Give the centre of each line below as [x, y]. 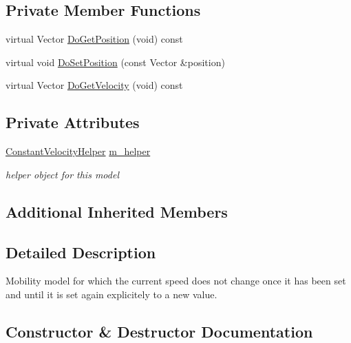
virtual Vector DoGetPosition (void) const [94, 39]
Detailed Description [81, 252]
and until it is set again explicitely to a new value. [111, 294]
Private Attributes [73, 122]
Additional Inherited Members [117, 211]
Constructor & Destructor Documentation [159, 331]
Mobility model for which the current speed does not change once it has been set [176, 281]
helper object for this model [62, 174]
